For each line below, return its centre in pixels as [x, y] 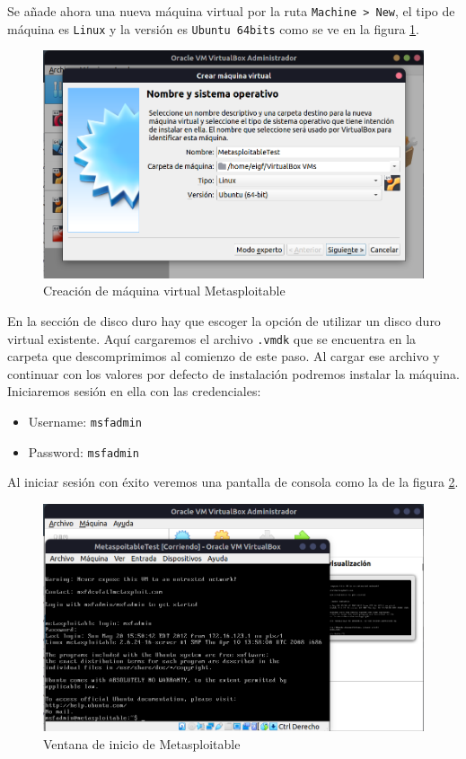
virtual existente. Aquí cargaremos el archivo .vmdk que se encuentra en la [212, 338]
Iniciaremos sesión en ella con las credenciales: [134, 391]
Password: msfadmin [84, 451]
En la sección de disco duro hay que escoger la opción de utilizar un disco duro [224, 321]
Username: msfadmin [85, 422]
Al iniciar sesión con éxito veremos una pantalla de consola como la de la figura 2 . [233, 482]
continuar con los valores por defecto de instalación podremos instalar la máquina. [233, 373]
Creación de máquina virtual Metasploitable [164, 291]
